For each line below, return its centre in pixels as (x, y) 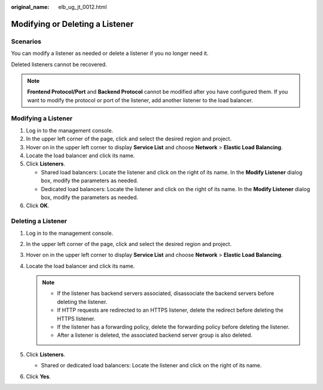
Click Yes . (38, 376)
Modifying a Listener (42, 118)
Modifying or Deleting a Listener (72, 24)
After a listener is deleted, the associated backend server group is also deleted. (155, 335)
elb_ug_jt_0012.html (83, 7)
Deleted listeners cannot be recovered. (59, 64)
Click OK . (38, 205)
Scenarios (26, 41)
